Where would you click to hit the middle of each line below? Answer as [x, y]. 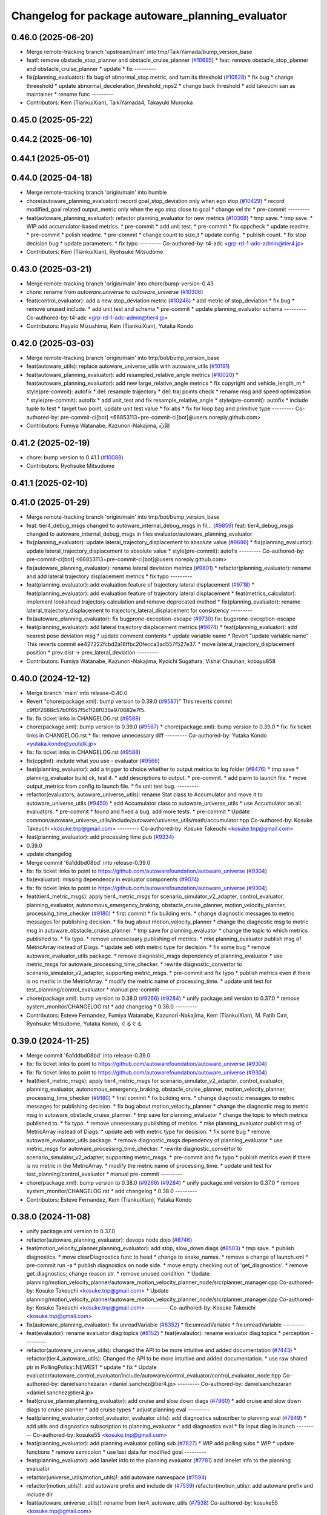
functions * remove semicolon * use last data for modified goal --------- [116, 1452]
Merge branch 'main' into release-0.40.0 [77, 693]
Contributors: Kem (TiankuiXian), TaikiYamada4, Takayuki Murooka [110, 102]
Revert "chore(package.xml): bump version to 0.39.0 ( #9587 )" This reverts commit [129, 701]
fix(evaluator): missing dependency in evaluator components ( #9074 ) [113, 879]
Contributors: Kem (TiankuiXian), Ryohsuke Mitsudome [95, 252]
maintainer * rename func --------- [70, 95]
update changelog [49, 854]
